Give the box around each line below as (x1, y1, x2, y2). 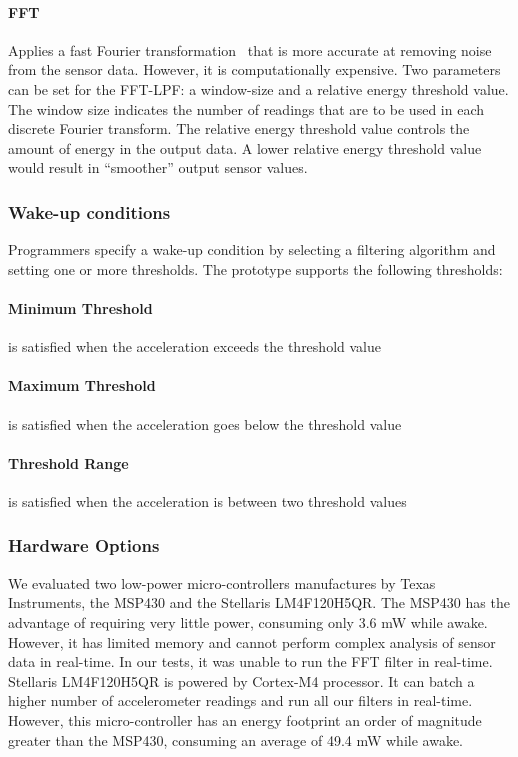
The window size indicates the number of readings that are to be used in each (8, 98, 484, 119)
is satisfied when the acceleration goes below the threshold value (8, 413, 402, 434)
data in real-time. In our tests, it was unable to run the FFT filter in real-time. (8, 651, 493, 672)
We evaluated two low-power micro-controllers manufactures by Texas (8, 572, 436, 593)
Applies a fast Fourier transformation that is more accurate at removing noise (8, 39, 492, 60)
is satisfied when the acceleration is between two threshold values (8, 490, 407, 511)
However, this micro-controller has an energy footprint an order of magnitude (8, 709, 482, 730)
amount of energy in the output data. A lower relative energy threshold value (8, 137, 482, 158)
